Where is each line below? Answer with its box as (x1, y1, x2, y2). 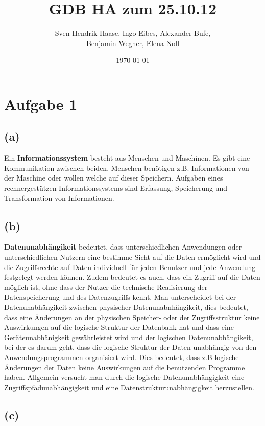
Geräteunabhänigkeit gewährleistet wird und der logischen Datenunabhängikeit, (4, 331, 253, 342)
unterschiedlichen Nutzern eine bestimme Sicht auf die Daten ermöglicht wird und (4, 252, 261, 262)
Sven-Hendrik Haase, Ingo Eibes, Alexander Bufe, (55, 28, 211, 38)
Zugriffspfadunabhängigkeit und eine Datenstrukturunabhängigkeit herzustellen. (4, 382, 254, 392)
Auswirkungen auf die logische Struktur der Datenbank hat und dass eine (4, 322, 234, 332)
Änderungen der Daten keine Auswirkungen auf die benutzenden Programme (4, 362, 245, 372)
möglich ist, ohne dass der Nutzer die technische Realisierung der (4, 281, 208, 292)
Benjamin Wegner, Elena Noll (86, 37, 180, 48)
